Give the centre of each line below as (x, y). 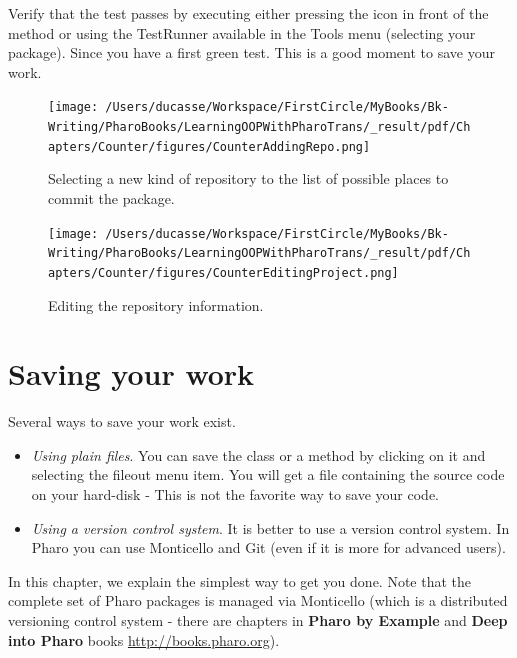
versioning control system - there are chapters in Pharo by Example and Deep (258, 619)
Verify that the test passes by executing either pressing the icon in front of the (248, 13)
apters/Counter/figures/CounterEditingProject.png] (223, 272)
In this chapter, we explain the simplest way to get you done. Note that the (240, 580)
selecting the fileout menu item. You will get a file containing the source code (268, 474)
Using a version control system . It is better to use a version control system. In (270, 527)
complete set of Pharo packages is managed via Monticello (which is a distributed (258, 600)
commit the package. (111, 197)
